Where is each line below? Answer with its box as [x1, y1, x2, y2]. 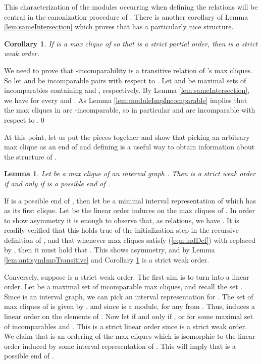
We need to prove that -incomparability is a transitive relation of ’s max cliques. [4, 65, 253, 75]
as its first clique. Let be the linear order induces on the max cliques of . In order [4, 205, 255, 216]
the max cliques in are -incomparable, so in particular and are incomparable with [4, 105, 255, 115]
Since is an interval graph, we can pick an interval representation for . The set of [4, 291, 253, 301]
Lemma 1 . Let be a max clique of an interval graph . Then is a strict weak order [4, 168, 256, 179]
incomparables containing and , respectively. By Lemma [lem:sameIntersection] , [4, 85, 250, 95]
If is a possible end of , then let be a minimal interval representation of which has [4, 195, 256, 205]
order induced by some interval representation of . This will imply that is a [4, 340, 236, 351]
